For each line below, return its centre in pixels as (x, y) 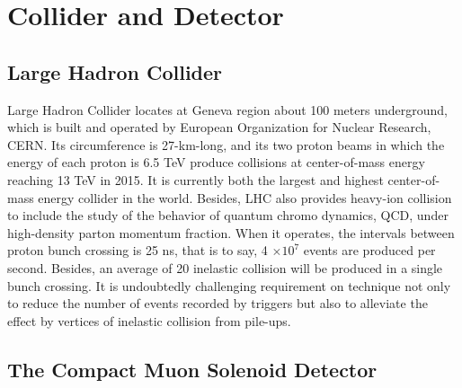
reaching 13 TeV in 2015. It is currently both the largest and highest (195, 179)
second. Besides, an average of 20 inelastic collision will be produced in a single (225, 267)
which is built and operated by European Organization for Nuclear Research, (219, 127)
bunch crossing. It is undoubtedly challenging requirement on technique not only (229, 285)
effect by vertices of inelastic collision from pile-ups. (149, 320)
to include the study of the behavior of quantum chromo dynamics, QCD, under (228, 215)
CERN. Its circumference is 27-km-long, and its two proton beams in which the (226, 144)
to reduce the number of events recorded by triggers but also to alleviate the (218, 303)
